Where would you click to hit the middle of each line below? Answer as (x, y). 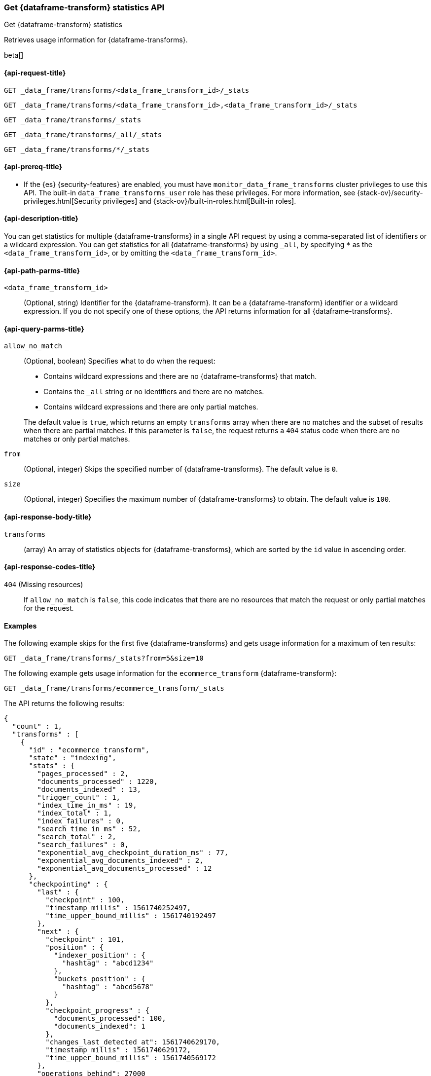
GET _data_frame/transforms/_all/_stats (83, 134)
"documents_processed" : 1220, (97, 782)
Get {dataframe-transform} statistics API (84, 7)
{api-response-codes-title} (50, 567)
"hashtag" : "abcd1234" (108, 963)
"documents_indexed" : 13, (89, 790)
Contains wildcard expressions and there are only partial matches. (151, 407)
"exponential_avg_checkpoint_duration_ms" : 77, (133, 853)
